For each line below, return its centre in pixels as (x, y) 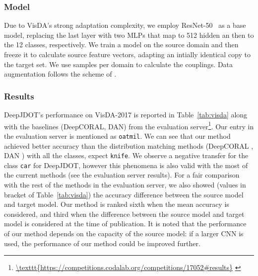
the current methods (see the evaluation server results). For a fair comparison (122, 175)
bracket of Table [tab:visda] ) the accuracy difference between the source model (124, 194)
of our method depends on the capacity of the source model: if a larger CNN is (124, 233)
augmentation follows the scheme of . (60, 74)
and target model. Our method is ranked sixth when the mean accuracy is (117, 204)
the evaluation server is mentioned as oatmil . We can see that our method (117, 136)
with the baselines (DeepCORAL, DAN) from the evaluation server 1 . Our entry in (129, 125)
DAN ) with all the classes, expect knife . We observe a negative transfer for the (126, 155)
